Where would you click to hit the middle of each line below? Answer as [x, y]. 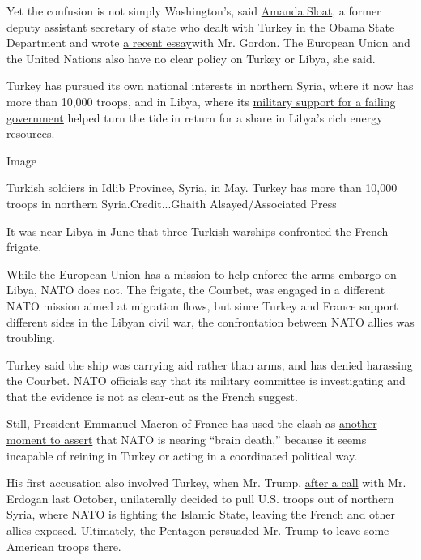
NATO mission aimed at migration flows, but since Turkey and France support [202, 305]
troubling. [31, 338]
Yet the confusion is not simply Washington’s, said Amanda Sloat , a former [194, 11]
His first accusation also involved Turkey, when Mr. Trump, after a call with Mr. [206, 483]
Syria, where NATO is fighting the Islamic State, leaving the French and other [201, 514]
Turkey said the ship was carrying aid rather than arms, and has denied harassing [210, 364]
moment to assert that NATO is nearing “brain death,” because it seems [187, 440]
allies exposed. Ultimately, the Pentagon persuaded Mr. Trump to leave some [198, 530]
